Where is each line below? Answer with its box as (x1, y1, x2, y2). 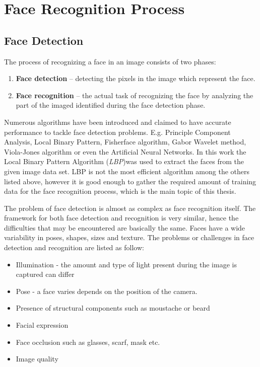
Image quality (16, 353, 58, 364)
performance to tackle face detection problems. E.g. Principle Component (4, 126, 231, 137)
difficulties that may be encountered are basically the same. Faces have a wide (4, 222, 245, 233)
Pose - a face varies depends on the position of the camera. (16, 285, 198, 296)
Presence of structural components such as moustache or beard (16, 303, 210, 313)
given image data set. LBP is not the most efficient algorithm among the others (4, 166, 250, 176)
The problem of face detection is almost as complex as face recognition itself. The (4, 202, 256, 213)
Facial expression (16, 320, 69, 330)
